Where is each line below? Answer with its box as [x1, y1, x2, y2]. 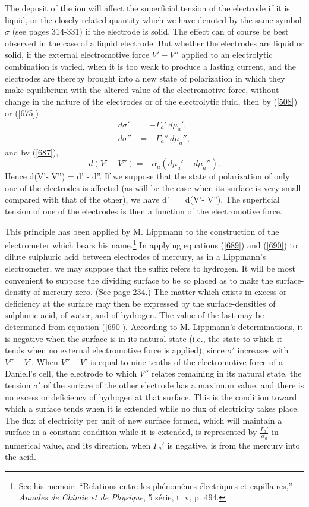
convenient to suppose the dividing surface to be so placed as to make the [5, 273, 273, 286]
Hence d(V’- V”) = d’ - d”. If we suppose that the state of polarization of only [5, 170, 290, 182]
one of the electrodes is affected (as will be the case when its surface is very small [5, 181, 301, 194]
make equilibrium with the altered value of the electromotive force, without [5, 83, 279, 96]
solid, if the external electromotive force [5, 48, 150, 61]
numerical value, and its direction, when [5, 438, 151, 451]
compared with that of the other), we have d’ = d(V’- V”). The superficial [5, 193, 280, 206]
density [5, 285, 31, 298]
